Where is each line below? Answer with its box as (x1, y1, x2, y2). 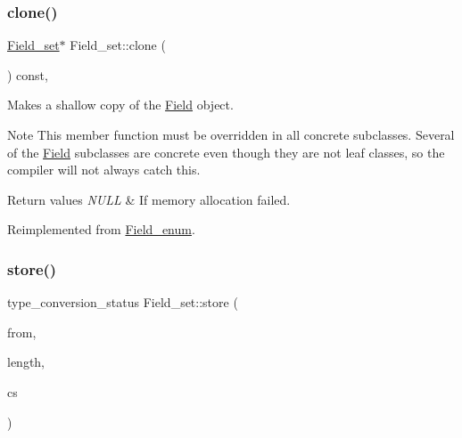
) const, (7, 65, 48, 84)
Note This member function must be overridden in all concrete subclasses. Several (7, 126, 455, 143)
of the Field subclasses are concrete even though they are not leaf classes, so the (7, 142, 445, 161)
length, (7, 353, 45, 371)
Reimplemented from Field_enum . (7, 220, 195, 239)
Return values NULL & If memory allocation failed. (7, 190, 291, 208)
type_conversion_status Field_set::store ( (7, 293, 238, 312)
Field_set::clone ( (70, 36, 166, 54)
